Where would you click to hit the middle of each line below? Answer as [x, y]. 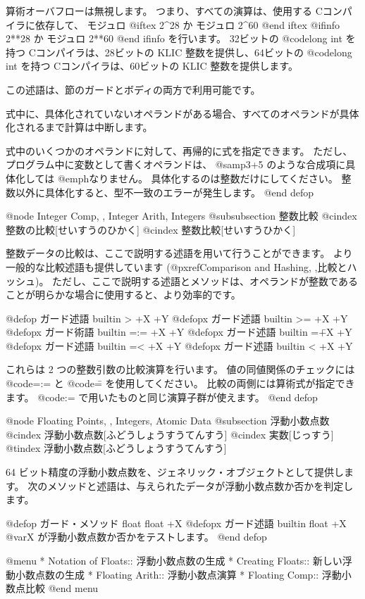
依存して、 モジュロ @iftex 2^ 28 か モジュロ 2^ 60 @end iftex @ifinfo [187, 24]
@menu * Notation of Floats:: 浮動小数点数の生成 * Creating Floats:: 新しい [174, 560]
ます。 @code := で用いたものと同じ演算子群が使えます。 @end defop [162, 397]
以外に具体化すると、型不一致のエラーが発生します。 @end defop [165, 192]
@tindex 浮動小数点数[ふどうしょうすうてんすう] [116, 448]
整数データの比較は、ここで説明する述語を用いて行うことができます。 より [179, 253]
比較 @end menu [62, 588]
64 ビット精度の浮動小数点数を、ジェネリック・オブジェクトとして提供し [175, 472]
